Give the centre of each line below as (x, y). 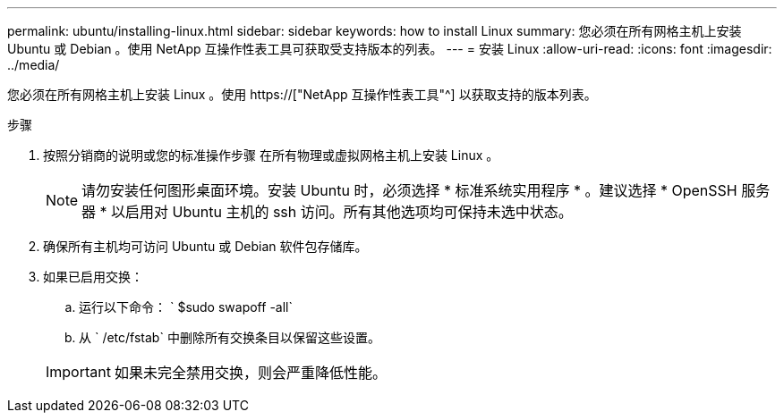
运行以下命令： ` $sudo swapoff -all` (186, 307)
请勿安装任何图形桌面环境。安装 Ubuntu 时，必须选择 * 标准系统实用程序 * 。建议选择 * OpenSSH (409, 190)
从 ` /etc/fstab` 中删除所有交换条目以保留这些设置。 (230, 337)
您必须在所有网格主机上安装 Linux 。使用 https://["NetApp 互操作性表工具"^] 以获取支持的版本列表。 (302, 94)
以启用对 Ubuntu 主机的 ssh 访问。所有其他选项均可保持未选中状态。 (342, 212)
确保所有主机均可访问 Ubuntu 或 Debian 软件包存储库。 (205, 246)
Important (78, 372)
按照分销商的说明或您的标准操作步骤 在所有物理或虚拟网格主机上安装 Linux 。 (271, 155)
